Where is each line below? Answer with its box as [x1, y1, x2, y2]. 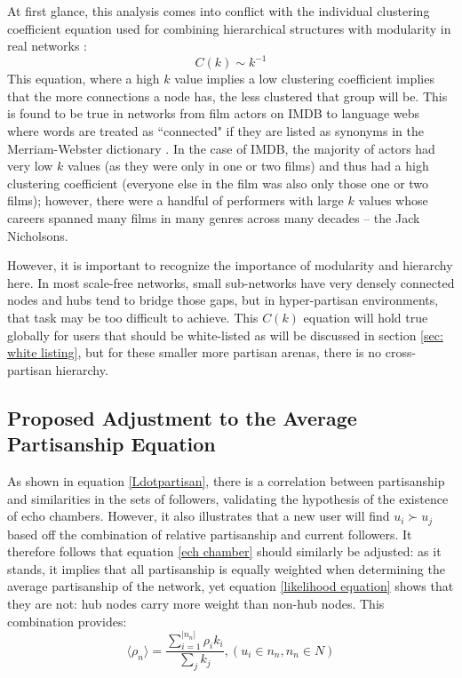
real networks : [7, 36, 87, 55]
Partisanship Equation [7, 430, 216, 458]
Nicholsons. [7, 226, 68, 244]
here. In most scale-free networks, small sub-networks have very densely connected [7, 273, 455, 291]
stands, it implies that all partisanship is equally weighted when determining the [7, 559, 445, 578]
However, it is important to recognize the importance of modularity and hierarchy [7, 256, 453, 275]
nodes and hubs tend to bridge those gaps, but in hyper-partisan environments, [7, 291, 439, 309]
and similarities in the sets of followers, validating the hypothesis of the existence [7, 489, 449, 507]
